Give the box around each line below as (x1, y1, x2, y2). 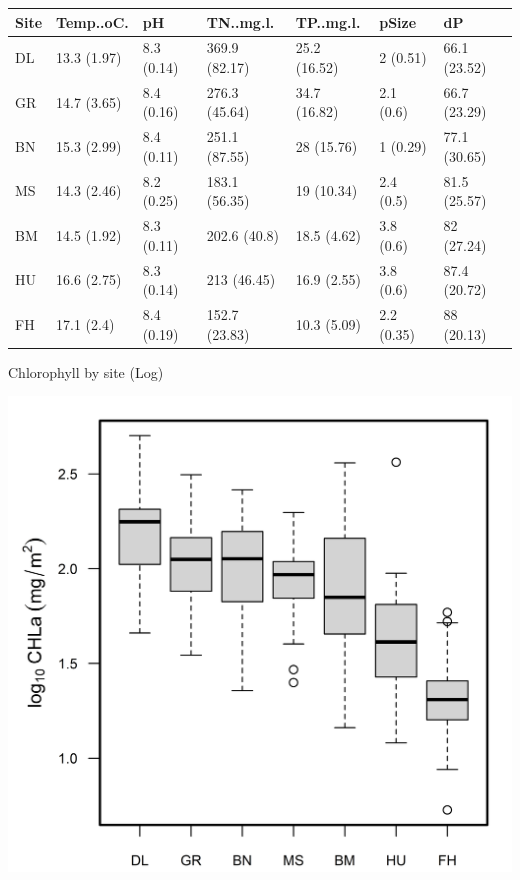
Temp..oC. (56, 11, 129, 32)
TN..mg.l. (206, 11, 275, 32)
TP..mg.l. (295, 11, 361, 32)
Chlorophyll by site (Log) (8, 361, 164, 382)
